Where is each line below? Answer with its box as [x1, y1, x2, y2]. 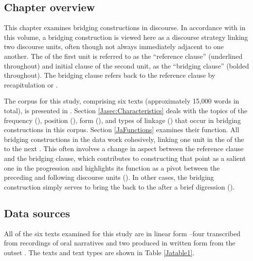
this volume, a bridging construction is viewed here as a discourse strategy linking [4, 32, 248, 42]
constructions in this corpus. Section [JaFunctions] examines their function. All [4, 124, 239, 135]
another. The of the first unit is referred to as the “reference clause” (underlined [4, 51, 243, 61]
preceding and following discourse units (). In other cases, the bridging [4, 172, 214, 182]
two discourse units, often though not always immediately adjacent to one [4, 41, 224, 52]
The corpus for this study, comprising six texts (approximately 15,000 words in [4, 96, 239, 106]
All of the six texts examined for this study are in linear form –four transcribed [4, 228, 241, 238]
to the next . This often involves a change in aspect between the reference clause [4, 143, 244, 154]
